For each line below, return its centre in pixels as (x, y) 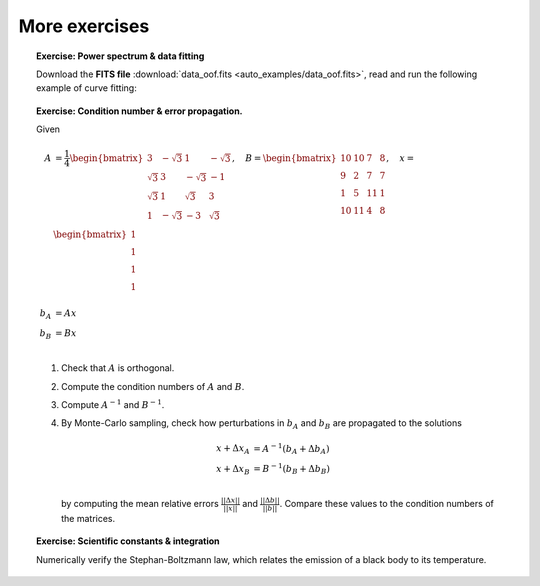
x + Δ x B (232, 470)
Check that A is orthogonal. (118, 368)
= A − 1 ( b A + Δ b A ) (291, 448)
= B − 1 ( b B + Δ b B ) (291, 469)
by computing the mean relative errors (140, 504)
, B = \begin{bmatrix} (284, 158)
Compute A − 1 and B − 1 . (113, 404)
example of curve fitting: (86, 88)
